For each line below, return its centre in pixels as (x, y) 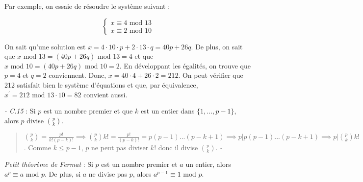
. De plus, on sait (217, 46)
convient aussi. (105, 94)
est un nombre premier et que (88, 111)
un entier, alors (208, 164)
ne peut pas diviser (120, 148)
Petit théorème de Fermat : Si (49, 164)
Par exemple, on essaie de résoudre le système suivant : (87, 6)
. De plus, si (63, 173)
